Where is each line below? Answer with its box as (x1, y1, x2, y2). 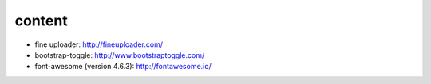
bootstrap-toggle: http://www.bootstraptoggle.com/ (34, 50, 205, 59)
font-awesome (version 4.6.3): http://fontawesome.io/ (34, 62, 212, 71)
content (14, 12, 68, 29)
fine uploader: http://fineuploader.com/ (34, 40, 164, 49)
